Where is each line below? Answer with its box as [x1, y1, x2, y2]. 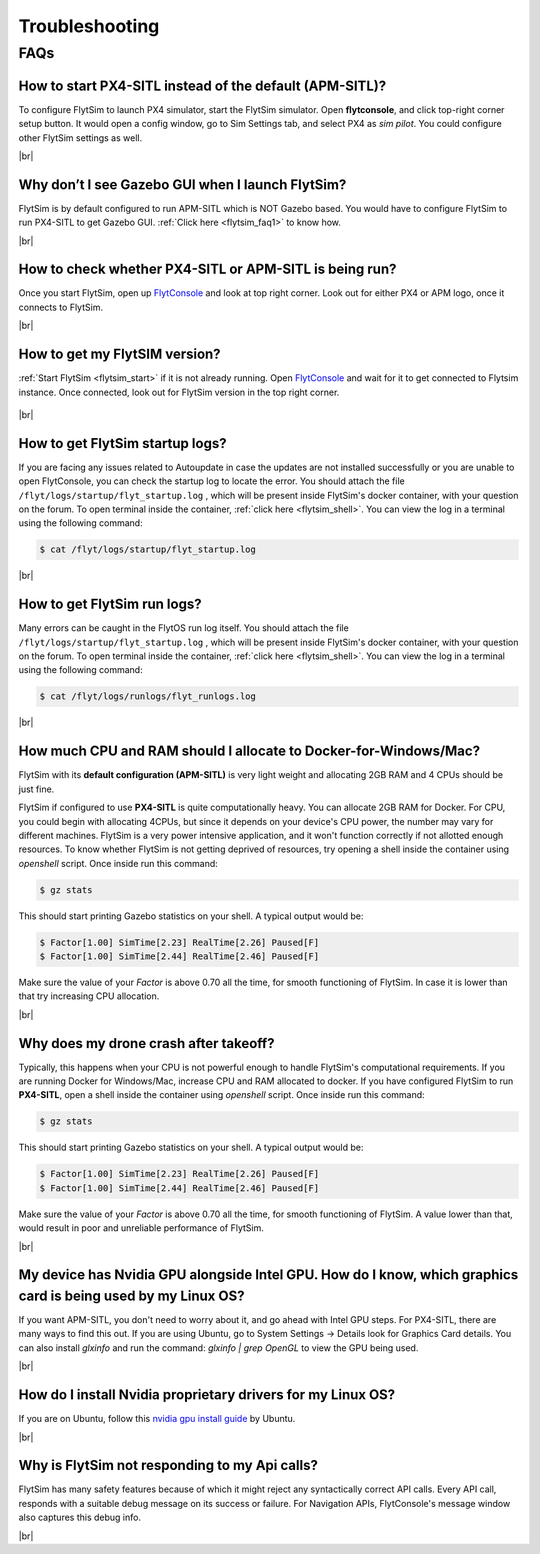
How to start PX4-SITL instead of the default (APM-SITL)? [18, 77, 387, 94]
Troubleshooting [18, 15, 160, 37]
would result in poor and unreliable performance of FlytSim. [18, 1222, 264, 1234]
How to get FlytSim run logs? [18, 596, 202, 613]
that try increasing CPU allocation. [18, 990, 160, 1002]
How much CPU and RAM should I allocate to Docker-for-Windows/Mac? [18, 743, 480, 760]
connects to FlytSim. [18, 301, 104, 313]
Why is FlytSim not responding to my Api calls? [18, 1457, 319, 1474]
